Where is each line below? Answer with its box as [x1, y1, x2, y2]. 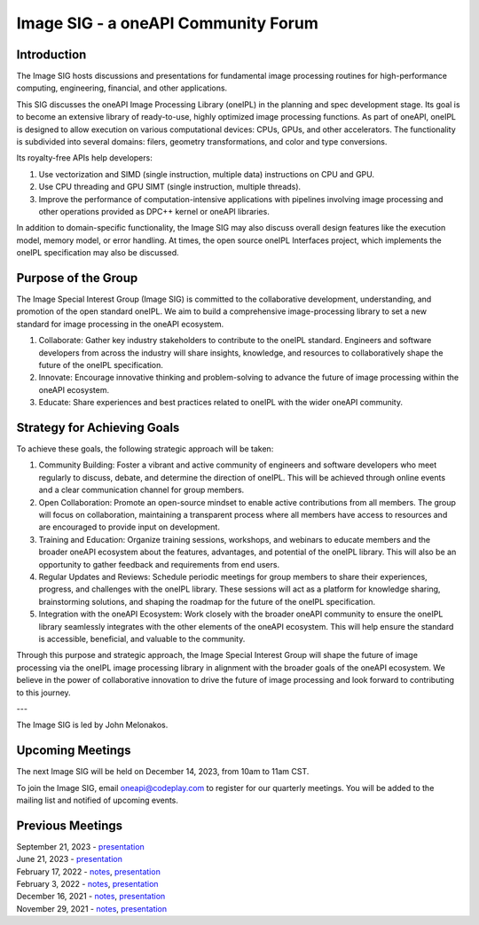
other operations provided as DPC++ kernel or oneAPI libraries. [38, 206, 270, 216]
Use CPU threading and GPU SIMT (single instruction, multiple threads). [38, 182, 302, 192]
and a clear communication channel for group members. [38, 484, 245, 496]
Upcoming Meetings [16, 743, 132, 758]
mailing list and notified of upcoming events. [16, 795, 179, 805]
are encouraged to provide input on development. [38, 521, 221, 532]
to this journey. [16, 687, 71, 698]
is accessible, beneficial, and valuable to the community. [38, 633, 246, 644]
